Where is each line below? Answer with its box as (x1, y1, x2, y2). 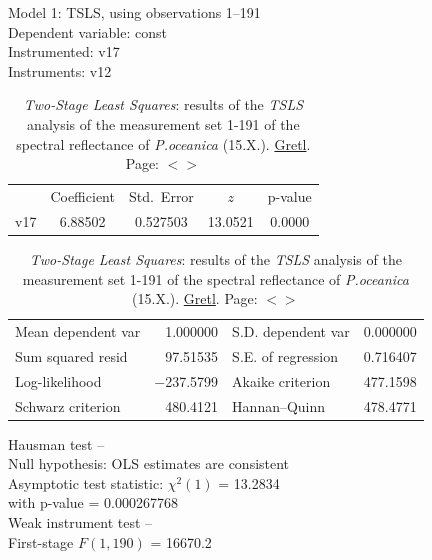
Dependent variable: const (8, 21, 167, 42)
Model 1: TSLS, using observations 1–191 (8, 2, 261, 22)
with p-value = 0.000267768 (8, 492, 178, 513)
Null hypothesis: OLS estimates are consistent (8, 453, 290, 474)
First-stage (8, 531, 74, 552)
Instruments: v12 (8, 60, 112, 81)
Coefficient (50, 186, 115, 206)
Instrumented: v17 (8, 41, 120, 62)
